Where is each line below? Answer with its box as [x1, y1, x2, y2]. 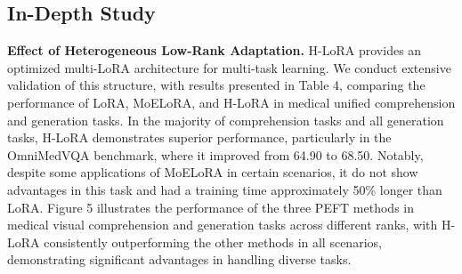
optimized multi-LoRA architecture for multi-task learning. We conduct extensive [7, 58, 451, 77]
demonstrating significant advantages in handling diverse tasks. [7, 250, 352, 269]
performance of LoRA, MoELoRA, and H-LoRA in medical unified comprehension [7, 93, 456, 111]
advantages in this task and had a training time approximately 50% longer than [7, 180, 442, 198]
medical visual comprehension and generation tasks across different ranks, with [7, 215, 438, 234]
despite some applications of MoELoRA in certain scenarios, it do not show [7, 163, 418, 181]
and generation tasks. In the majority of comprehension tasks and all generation [7, 110, 444, 129]
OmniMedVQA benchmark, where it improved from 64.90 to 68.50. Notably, [7, 145, 424, 164]
